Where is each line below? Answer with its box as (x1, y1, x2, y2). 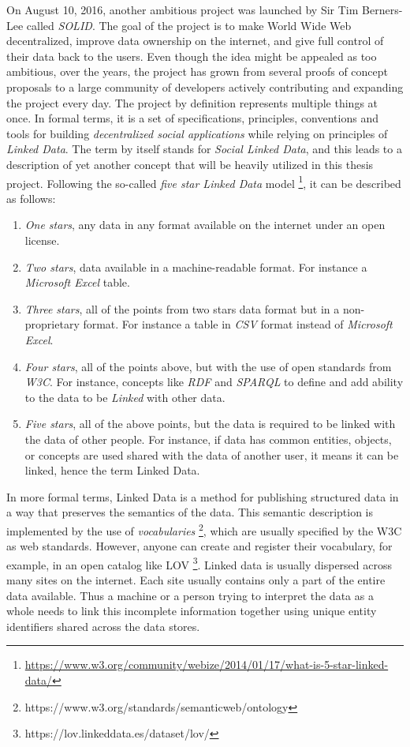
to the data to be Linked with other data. (24, 389, 225, 405)
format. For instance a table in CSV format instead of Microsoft (83, 316, 393, 332)
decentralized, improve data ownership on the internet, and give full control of (6, 32, 384, 49)
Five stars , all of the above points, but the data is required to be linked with (24, 415, 396, 432)
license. (24, 231, 60, 248)
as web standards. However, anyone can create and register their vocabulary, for (6, 538, 393, 554)
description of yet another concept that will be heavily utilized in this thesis (6, 156, 374, 172)
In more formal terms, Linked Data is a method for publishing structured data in (6, 488, 399, 505)
